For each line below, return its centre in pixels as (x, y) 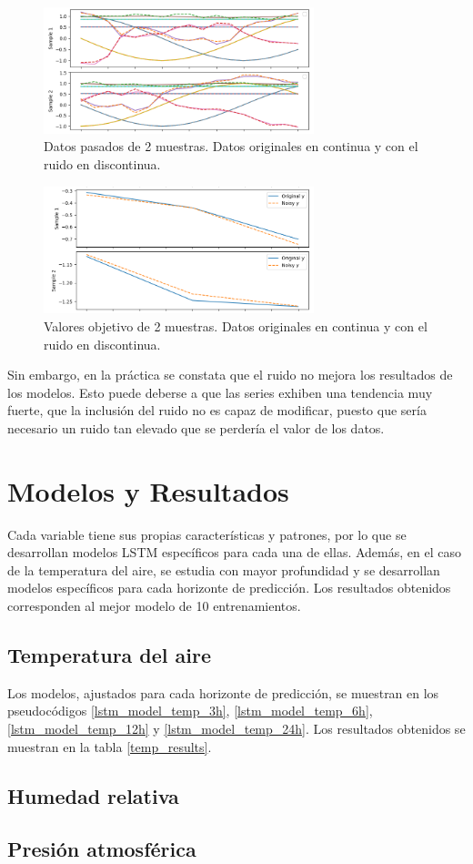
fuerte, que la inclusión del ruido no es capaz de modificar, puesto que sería (217, 410)
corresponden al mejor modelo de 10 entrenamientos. (154, 606)
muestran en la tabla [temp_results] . (110, 746)
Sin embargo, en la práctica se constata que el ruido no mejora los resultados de (230, 375)
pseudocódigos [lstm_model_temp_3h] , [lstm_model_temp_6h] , (190, 711)
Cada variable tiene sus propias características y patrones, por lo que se (207, 534)
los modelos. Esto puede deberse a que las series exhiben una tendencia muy (220, 392)
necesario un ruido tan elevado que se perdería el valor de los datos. (196, 427)
